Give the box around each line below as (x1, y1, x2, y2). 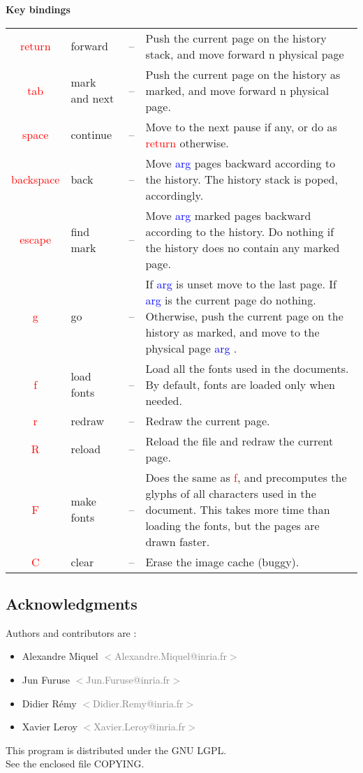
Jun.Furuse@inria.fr (86, 672, 170, 686)
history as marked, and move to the (145, 323, 320, 340)
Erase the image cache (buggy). (145, 553, 299, 570)
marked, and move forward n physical (145, 82, 329, 98)
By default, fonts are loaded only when (145, 376, 335, 392)
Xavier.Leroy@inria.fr (94, 719, 186, 734)
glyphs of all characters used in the (145, 485, 316, 501)
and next (71, 90, 114, 107)
